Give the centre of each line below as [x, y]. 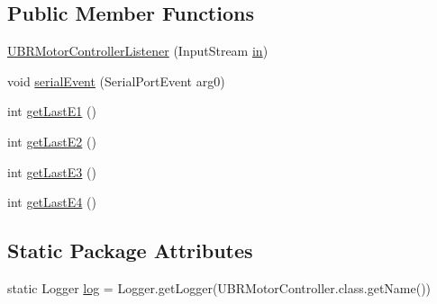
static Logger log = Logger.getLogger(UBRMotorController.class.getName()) [219, 287]
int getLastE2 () [52, 141]
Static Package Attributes [130, 250]
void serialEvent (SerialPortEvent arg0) [116, 80]
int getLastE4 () [52, 202]
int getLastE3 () [52, 171]
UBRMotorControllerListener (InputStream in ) [138, 51]
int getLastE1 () [52, 111]
